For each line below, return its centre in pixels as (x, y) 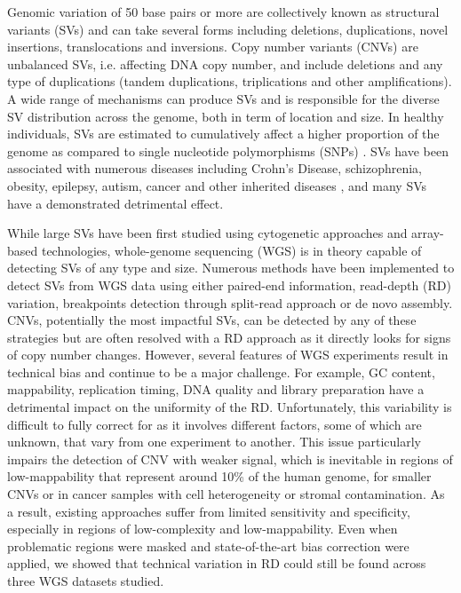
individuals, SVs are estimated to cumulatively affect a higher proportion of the (223, 134)
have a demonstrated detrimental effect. (115, 203)
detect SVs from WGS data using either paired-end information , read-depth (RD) (229, 285)
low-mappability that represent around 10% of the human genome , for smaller (219, 476)
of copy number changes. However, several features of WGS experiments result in (228, 355)
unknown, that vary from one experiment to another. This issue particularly (215, 442)
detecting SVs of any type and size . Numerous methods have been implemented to (231, 268)
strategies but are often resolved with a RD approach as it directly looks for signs (229, 337)
